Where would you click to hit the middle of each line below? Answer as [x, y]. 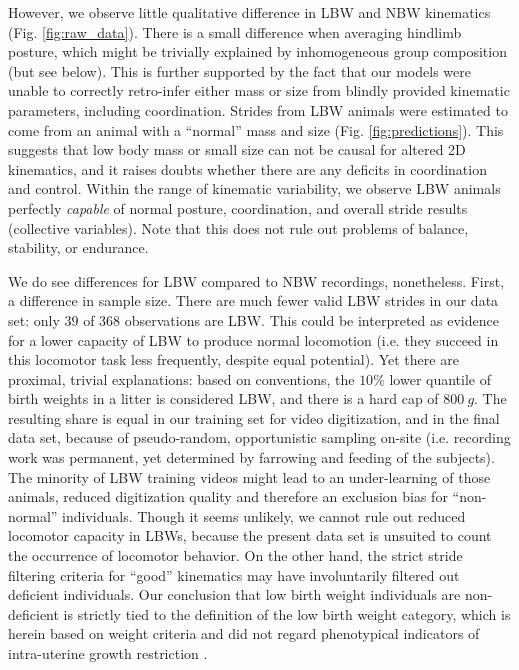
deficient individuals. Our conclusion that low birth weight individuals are [234, 594]
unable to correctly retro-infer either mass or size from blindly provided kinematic [259, 90]
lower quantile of [440, 378]
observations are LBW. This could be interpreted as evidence [311, 319]
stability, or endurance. [78, 247]
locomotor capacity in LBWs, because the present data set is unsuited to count [250, 535]
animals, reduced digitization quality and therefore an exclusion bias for [228, 496]
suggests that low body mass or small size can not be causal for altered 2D [237, 149]
